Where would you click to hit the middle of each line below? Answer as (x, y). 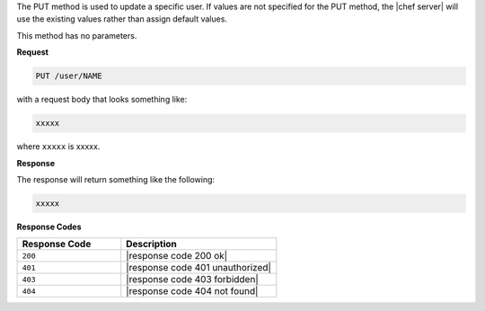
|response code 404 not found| (192, 291)
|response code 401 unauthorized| (198, 268)
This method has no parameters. (77, 35)
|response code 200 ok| (177, 256)
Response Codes (49, 227)
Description (151, 244)
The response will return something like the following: (116, 179)
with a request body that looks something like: (102, 100)
